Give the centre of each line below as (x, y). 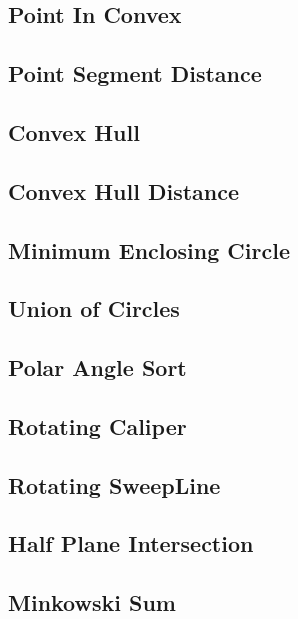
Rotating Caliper (97, 425)
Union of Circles (94, 308)
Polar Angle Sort (97, 367)
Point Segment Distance (135, 73)
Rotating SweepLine (114, 484)
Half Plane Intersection (131, 543)
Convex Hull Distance (124, 190)
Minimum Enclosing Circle (149, 249)
